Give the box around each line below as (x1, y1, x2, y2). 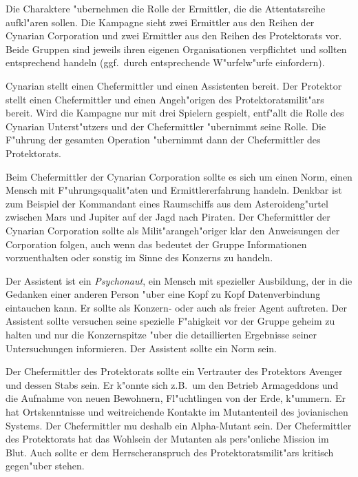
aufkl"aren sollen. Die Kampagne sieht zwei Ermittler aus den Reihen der (6, 14, 315, 29)
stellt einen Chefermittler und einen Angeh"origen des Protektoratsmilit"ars (6, 92, 324, 106)
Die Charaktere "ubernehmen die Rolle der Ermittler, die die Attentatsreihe (6, 1, 326, 15)
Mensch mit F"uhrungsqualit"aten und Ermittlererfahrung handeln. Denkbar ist (6, 183, 342, 197)
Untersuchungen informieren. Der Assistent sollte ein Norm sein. (6, 341, 277, 355)
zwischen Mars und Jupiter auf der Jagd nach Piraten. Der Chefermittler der (6, 210, 330, 224)
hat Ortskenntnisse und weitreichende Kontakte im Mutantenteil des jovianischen (6, 405, 348, 419)
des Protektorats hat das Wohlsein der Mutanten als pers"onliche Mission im (6, 432, 329, 446)
